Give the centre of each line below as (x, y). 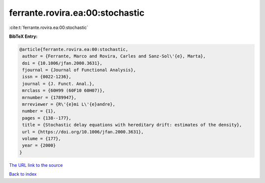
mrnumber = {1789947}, (50, 97)
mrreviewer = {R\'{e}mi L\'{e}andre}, (69, 105)
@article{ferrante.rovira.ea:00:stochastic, (74, 49)
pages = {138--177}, (47, 118)
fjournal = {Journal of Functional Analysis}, (79, 70)
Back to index (23, 174)
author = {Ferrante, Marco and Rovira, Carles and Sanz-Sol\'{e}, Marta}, (114, 56)
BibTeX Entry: (23, 36)
